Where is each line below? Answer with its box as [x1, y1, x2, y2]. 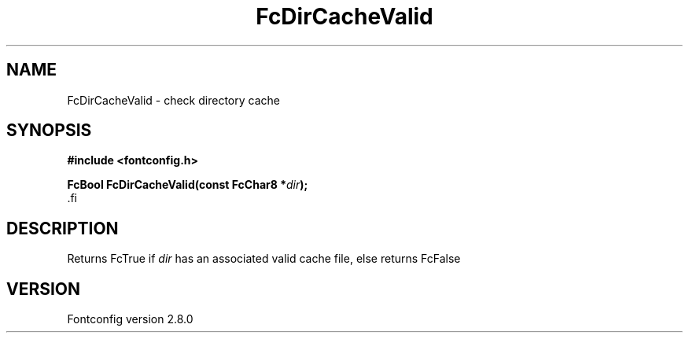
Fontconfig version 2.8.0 [67, 312, 193, 326]
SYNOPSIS [6, 120, 92, 141]
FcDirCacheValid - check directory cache [67, 93, 280, 107]
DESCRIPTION [6, 218, 119, 238]
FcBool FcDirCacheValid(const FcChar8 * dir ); [67, 178, 308, 192]
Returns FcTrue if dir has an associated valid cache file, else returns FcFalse [67, 252, 461, 266]
